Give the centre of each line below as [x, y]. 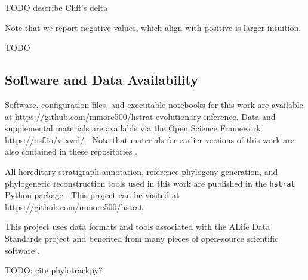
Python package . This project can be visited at [92, 195]
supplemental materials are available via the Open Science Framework [133, 128]
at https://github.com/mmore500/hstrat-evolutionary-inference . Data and [140, 116]
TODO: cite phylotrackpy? [54, 270]
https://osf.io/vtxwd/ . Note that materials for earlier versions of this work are [150, 139]
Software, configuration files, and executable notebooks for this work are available [154, 104]
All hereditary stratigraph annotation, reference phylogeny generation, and [141, 171]
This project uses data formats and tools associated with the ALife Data [138, 227]
